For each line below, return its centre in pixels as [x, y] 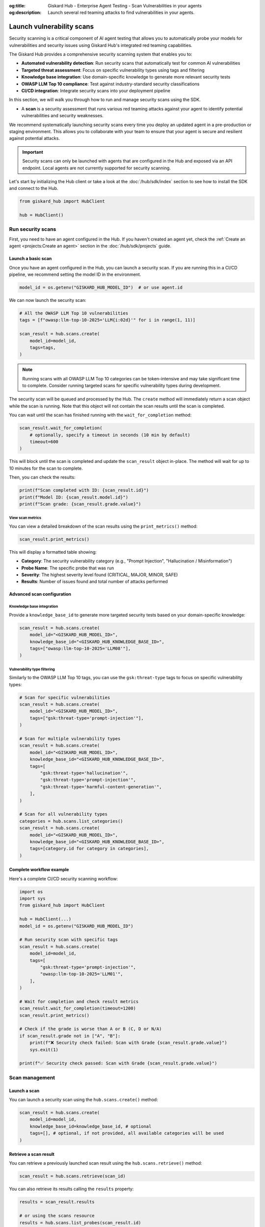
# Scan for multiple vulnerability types [70, 739]
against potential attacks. [34, 138]
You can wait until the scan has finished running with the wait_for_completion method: [100, 415]
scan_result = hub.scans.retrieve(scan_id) [73, 1176]
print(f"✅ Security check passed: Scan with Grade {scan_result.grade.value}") [118, 1063]
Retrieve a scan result [32, 1154]
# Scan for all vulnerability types [64, 814]
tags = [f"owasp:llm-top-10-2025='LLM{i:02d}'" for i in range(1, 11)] [107, 320]
